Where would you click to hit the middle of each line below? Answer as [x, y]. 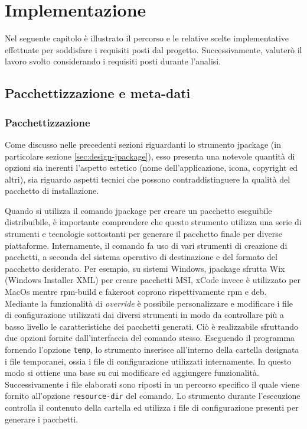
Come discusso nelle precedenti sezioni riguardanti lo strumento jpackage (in [143, 144]
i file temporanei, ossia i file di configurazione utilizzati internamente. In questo [148, 361]
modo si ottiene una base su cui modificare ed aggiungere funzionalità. [132, 373]
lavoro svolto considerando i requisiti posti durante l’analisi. [113, 61]
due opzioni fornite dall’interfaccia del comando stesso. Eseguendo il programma [150, 338]
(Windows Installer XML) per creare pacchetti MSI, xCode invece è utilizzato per [153, 280]
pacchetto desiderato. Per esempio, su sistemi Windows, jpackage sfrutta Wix [145, 268]
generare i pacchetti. [42, 419]
